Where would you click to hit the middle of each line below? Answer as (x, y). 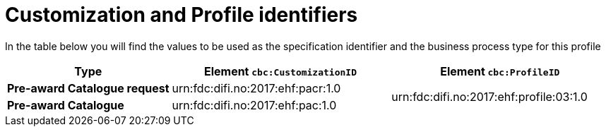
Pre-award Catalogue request (88, 88)
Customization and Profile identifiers (182, 15)
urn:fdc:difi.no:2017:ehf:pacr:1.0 (256, 88)
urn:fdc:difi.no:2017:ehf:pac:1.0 (254, 105)
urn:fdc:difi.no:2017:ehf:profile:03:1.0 (489, 96)
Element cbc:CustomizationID (280, 71)
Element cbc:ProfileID (500, 71)
